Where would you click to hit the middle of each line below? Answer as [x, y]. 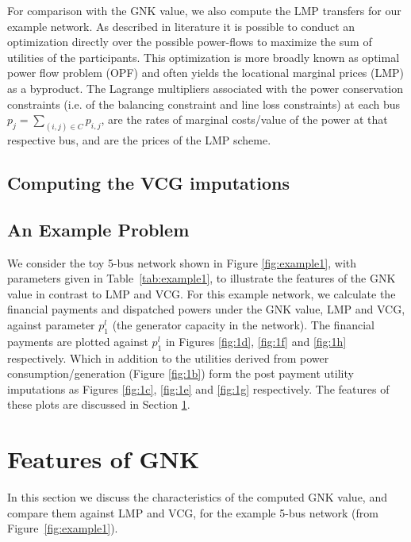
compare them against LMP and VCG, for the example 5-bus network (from [193, 512]
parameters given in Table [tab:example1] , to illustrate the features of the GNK [202, 278]
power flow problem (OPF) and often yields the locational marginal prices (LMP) [206, 73]
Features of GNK [104, 459]
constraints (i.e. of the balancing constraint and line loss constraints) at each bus [204, 104]
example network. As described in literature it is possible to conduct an [181, 26]
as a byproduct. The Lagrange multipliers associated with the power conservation [205, 88]
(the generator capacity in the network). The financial [243, 324]
